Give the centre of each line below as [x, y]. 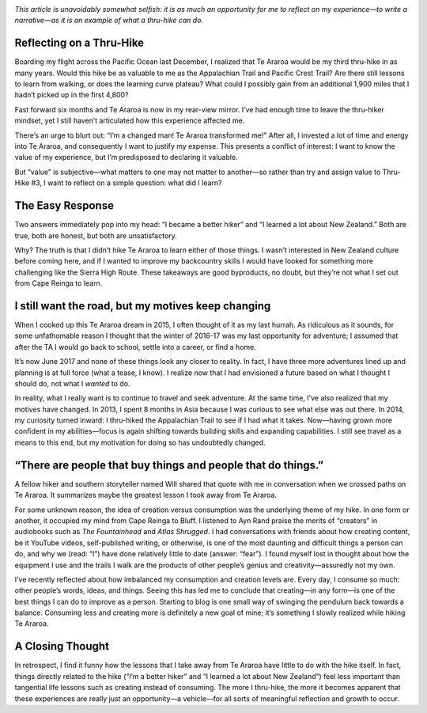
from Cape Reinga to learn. [59, 283]
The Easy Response [64, 206]
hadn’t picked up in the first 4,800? [72, 95]
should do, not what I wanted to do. [72, 383]
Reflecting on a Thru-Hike [79, 43]
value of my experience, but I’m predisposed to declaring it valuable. [126, 157]
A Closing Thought [62, 646]
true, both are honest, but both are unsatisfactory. [96, 235]
